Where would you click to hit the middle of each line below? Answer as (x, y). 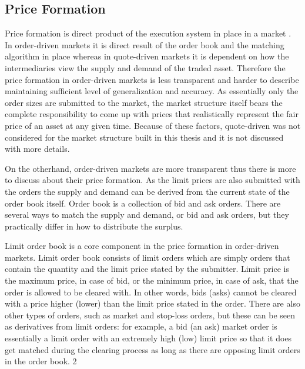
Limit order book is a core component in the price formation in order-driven (142, 246)
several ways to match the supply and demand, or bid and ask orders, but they (147, 215)
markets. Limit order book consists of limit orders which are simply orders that (148, 257)
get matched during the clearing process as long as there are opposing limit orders (152, 349)
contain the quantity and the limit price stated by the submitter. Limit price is (147, 269)
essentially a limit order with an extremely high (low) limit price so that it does (148, 338)
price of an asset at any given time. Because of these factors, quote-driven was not (153, 125)
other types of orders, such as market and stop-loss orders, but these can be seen (150, 315)
